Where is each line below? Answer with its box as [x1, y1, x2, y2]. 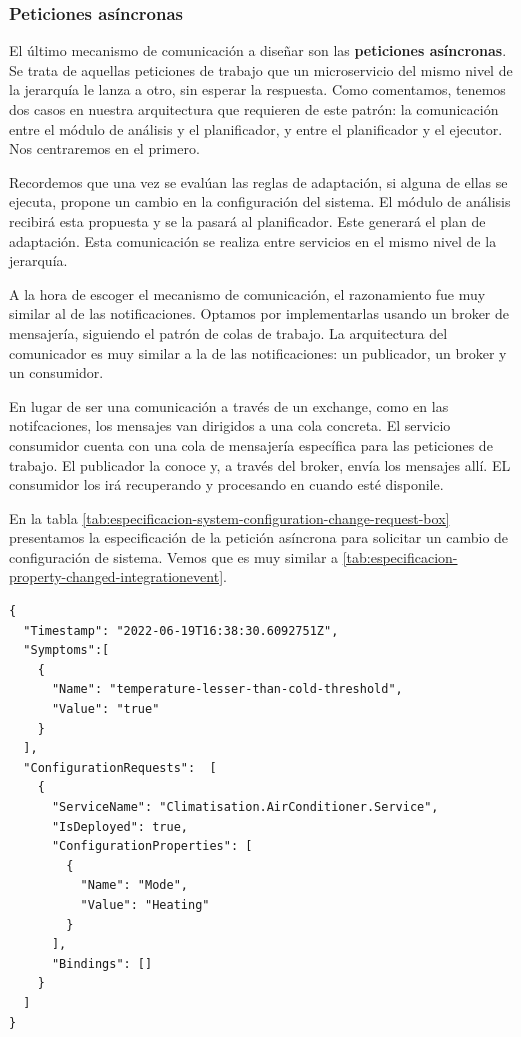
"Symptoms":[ [23, 643, 110, 658]
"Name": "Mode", [80, 878, 188, 893]
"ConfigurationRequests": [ [23, 760, 217, 775]
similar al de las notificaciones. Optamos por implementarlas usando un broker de [9, 303, 509, 324]
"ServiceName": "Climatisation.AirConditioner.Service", [51, 800, 439, 814]
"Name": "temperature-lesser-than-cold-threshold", [51, 682, 403, 697]
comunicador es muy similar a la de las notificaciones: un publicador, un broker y [9, 342, 507, 363]
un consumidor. [9, 362, 104, 383]
